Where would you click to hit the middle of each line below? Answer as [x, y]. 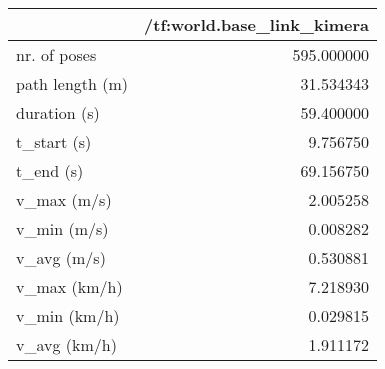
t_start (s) [54, 141]
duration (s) [58, 112]
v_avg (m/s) [61, 257]
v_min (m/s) [62, 228]
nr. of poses [56, 54]
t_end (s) [50, 170]
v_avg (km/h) [66, 344]
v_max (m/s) [64, 199]
